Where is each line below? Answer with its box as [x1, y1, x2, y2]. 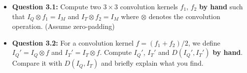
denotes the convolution [148, 11, 220, 21]
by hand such [199, 1, 243, 11]
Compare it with [12, 58, 62, 68]
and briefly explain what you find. [101, 58, 204, 68]
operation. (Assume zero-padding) [12, 21, 115, 31]
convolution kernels [120, 1, 178, 11]
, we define [188, 37, 220, 48]
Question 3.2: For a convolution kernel [12, 37, 134, 48]
